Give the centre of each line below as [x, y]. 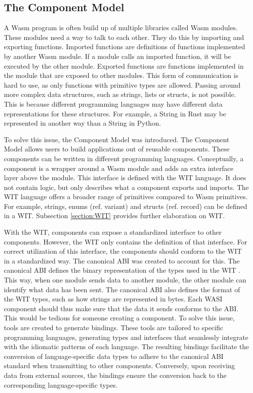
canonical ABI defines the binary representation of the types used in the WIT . [122, 270]
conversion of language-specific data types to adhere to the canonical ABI [114, 356]
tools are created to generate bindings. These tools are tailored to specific [114, 327]
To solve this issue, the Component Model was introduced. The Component [117, 139]
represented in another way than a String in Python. [83, 123]
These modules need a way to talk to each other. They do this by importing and [124, 37]
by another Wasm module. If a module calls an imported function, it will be [117, 56]
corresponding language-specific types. [61, 384]
